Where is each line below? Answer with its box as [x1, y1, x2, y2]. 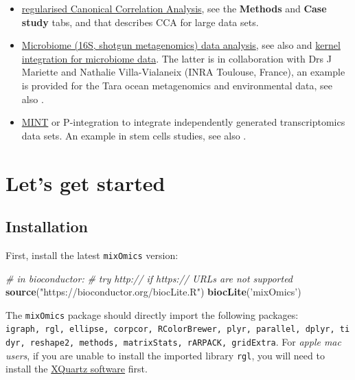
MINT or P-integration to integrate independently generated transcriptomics [21, 115, 345, 129]
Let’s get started [5, 168, 165, 197]
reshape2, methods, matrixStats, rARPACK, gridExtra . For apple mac [30, 335, 341, 349]
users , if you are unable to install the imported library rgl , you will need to [5, 348, 325, 362]
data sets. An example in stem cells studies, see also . [21, 128, 247, 142]
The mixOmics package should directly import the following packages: [5, 307, 299, 322]
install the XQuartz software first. [5, 361, 148, 376]
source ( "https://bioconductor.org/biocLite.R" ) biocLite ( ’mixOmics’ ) [5, 284, 301, 299]
